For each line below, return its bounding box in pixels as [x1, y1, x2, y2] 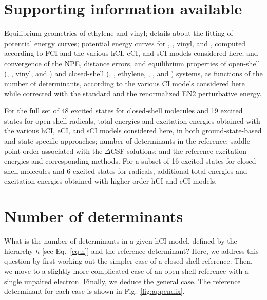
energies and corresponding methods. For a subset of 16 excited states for [4, 155, 235, 166]
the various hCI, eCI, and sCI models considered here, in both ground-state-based [4, 125, 262, 136]
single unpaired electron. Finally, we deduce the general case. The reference [4, 275, 241, 286]
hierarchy [4, 245, 33, 256]
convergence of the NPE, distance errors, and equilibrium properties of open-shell [4, 57, 260, 68]
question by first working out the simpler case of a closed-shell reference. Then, [4, 255, 253, 266]
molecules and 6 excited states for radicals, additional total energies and [20, 165, 247, 176]
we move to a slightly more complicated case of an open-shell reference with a [4, 265, 249, 276]
